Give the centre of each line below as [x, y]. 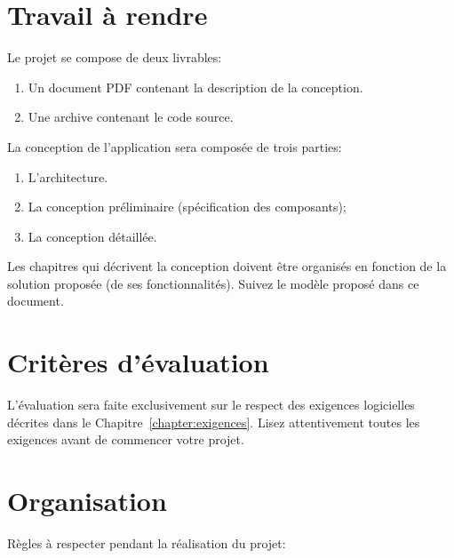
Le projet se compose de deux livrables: [115, 57]
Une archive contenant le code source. [131, 117]
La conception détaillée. [92, 236]
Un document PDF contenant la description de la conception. [195, 87]
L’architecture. [68, 176]
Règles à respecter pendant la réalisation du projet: [147, 543]
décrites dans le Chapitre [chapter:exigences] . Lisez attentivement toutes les [214, 422]
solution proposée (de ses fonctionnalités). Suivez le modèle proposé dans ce [213, 283]
